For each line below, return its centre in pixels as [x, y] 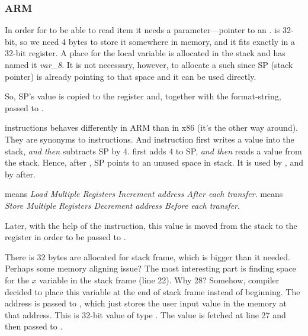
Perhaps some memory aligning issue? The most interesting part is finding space [150, 268]
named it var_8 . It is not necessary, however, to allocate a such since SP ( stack [149, 64]
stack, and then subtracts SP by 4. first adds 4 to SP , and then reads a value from [153, 151]
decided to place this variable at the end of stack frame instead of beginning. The [153, 291]
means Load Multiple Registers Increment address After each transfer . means [144, 194]
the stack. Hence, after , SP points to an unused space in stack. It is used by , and [154, 162]
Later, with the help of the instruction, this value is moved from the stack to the [151, 225]
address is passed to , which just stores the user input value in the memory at [146, 303]
